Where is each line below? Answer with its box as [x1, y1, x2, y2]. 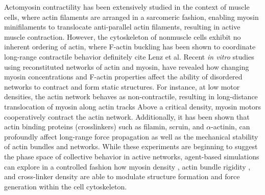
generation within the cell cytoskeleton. [4, 181, 127, 191]
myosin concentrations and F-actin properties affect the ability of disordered [4, 71, 243, 82]
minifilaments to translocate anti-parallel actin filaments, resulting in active [4, 21, 240, 32]
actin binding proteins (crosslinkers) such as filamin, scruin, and [4, 121, 204, 132]
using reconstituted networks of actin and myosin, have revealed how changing [4, 61, 249, 72]
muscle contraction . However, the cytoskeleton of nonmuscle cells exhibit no [4, 31, 241, 42]
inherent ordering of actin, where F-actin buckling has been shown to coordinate [4, 41, 256, 52]
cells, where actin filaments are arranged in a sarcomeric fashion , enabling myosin [4, 11, 259, 22]
